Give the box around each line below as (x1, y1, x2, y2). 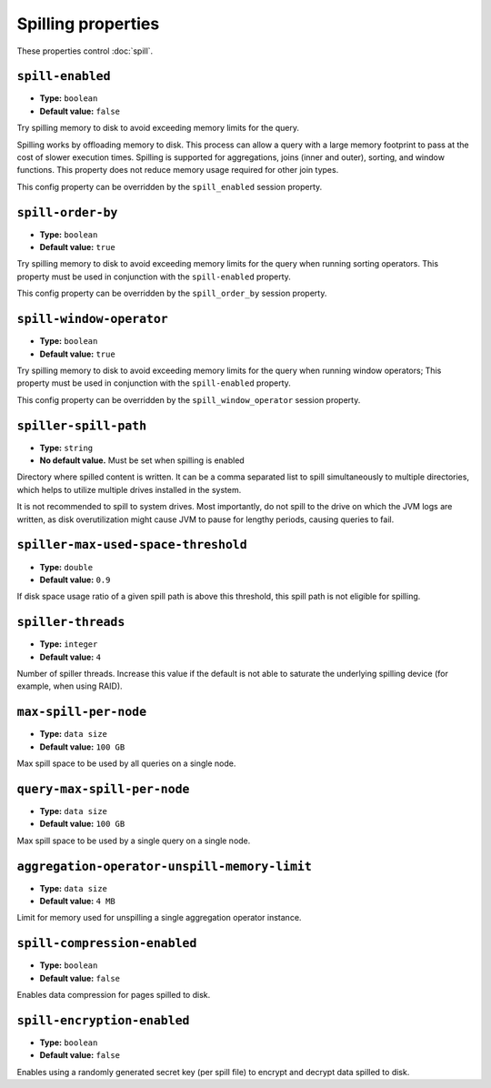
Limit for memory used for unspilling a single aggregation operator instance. (16, 912, 302, 923)
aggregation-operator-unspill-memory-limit (16, 859, 313, 873)
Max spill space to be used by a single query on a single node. (16, 835, 251, 846)
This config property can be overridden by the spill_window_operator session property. (16, 394, 361, 405)
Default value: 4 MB (39, 896, 115, 907)
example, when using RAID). (16, 680, 123, 691)
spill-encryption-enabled (16, 1012, 190, 1028)
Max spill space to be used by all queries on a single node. (16, 758, 236, 769)
